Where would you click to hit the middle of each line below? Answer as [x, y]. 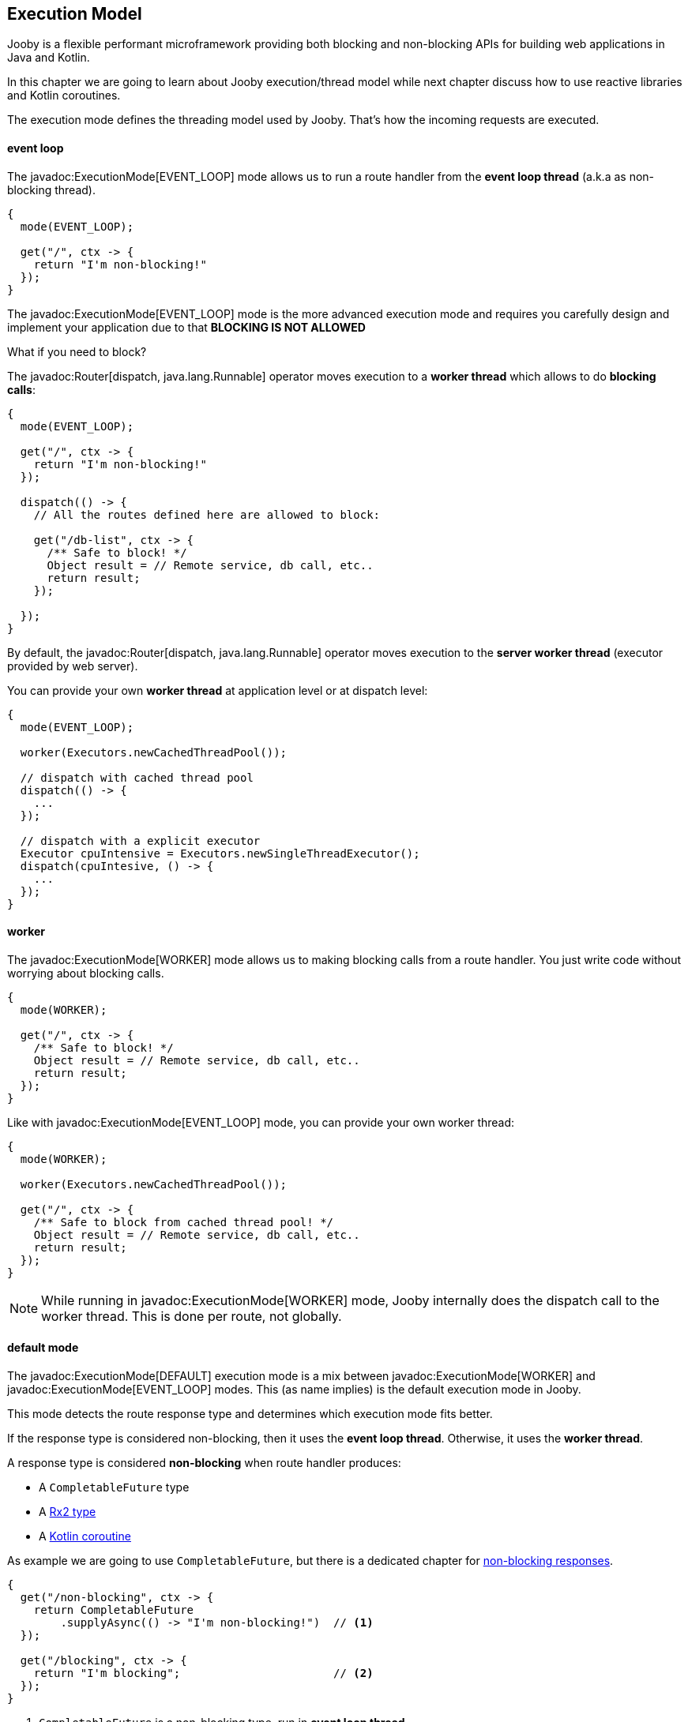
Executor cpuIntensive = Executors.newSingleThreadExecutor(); [220, 853]
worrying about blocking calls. [86, 973]
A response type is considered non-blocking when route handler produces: [204, 1463]
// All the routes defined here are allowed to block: [207, 514]
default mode [43, 1348]
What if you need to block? [77, 351]
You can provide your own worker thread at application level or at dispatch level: [218, 690]
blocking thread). [51, 189]
